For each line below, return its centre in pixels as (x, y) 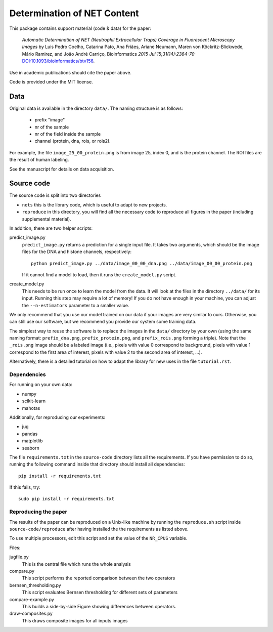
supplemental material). (47, 219)
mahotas (31, 408)
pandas (30, 434)
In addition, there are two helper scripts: (51, 228)
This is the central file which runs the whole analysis (76, 564)
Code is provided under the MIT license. (51, 81)
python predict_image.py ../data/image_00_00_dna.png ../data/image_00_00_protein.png (142, 263)
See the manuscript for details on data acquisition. (62, 169)
